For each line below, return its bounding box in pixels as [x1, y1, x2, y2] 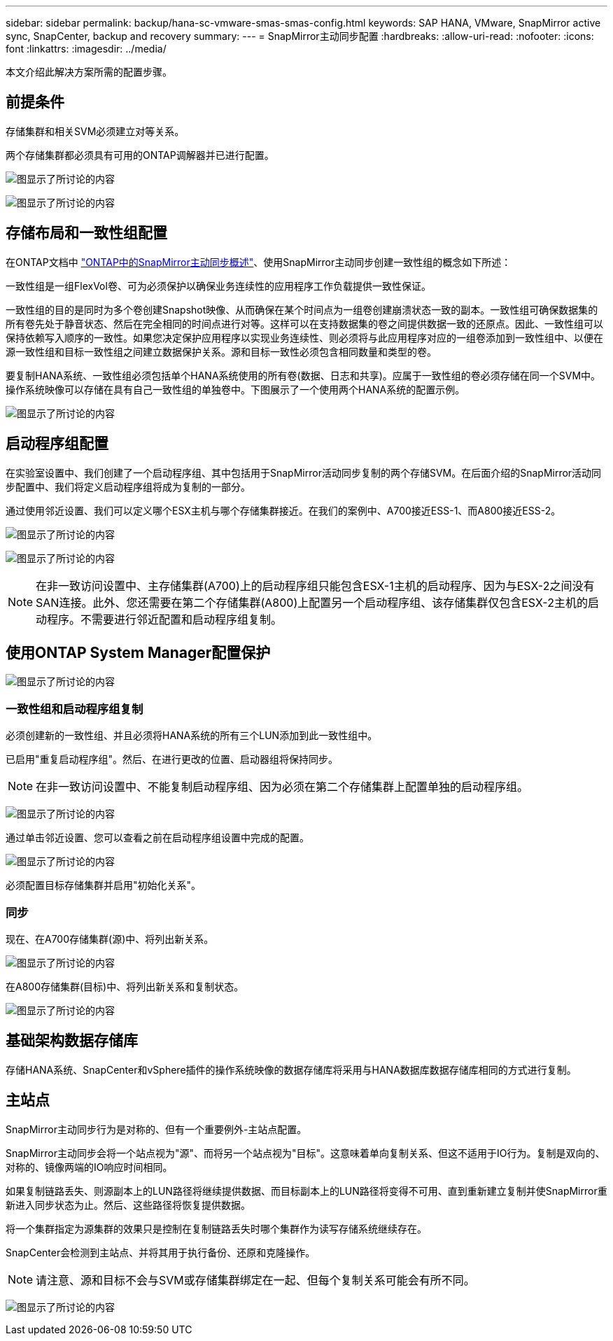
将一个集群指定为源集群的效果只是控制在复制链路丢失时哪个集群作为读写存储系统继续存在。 [6, 1222, 427, 1235]
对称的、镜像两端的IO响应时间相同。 [6, 1160, 173, 1173]
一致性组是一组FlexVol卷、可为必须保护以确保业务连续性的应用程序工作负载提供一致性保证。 [6, 279, 431, 292]
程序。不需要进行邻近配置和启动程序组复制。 [47, 612, 283, 626]
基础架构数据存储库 [6, 1032, 138, 1050]
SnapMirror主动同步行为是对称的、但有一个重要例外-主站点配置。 [6, 1123, 307, 1135]
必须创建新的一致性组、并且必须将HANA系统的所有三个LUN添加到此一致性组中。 [6, 729, 378, 742]
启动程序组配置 [6, 435, 108, 453]
